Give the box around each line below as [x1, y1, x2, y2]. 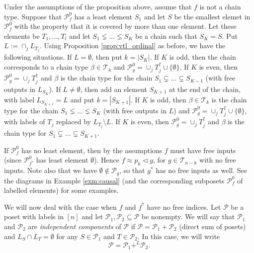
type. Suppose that [4, 11, 62, 21]
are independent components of [28, 221, 121, 231]
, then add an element [80, 84, 147, 94]
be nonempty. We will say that [141, 211, 235, 222]
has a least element [74, 11, 133, 21]
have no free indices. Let [147, 201, 221, 212]
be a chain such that [135, 30, 197, 41]
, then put [91, 52, 122, 62]
